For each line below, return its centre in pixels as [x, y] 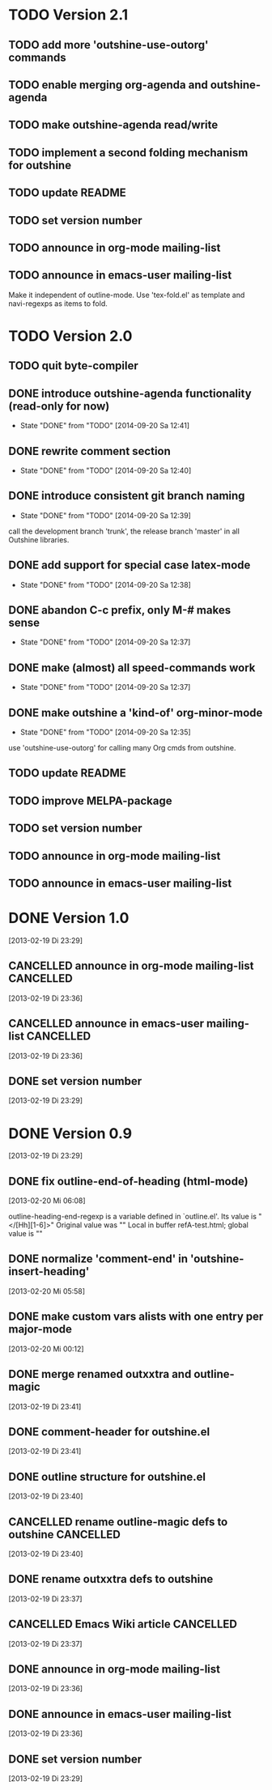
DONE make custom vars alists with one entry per [136, 1317]
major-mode [40, 1329]
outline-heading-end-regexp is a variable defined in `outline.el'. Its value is [133, 1217]
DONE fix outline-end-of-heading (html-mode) [128, 1181]
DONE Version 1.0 [69, 918]
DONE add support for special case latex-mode [130, 565]
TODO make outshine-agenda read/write [113, 125]
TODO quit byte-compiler [74, 366]
